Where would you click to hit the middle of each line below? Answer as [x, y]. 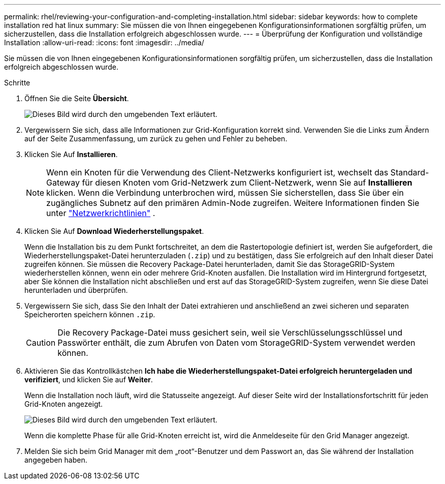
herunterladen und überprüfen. [76, 290]
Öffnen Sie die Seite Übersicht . [77, 98]
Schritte [17, 83]
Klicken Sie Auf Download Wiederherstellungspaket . [114, 231]
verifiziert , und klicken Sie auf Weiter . [89, 380]
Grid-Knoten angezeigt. [64, 404]
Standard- [410, 172]
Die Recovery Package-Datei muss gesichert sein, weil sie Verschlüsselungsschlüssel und [230, 332]
